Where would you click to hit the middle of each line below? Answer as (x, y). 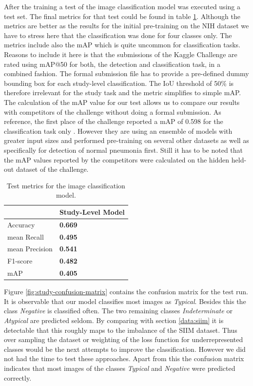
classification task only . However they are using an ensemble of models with (118, 131)
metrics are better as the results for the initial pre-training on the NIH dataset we (126, 26)
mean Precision (30, 249)
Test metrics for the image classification (66, 185)
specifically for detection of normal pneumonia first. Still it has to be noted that (123, 150)
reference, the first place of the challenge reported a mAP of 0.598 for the (114, 121)
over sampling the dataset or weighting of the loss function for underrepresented (124, 339)
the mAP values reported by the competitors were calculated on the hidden (117, 159)
